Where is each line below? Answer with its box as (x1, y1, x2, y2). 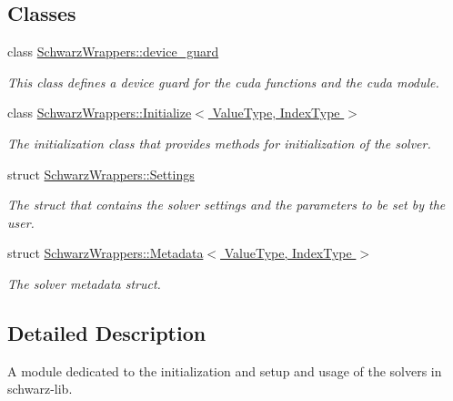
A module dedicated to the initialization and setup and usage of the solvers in (7, 361, 442, 380)
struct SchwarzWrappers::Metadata (7, 243, 204, 262)
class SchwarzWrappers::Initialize (7, 103, 192, 122)
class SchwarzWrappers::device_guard (7, 42, 219, 61)
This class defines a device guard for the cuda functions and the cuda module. (7, 72, 439, 91)
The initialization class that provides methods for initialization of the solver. (7, 133, 431, 152)
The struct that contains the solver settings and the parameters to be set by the (7, 195, 446, 214)
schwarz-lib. (7, 379, 73, 398)
